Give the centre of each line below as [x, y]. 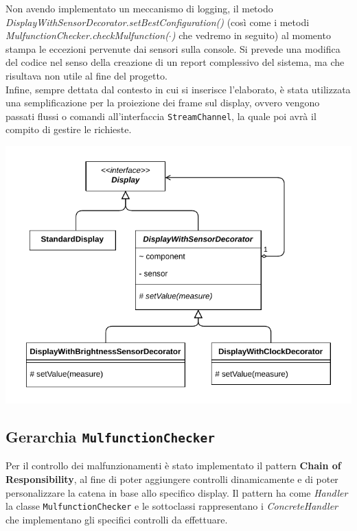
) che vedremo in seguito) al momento [251, 35]
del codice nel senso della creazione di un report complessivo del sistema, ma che [175, 62]
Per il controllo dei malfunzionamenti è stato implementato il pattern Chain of [173, 465]
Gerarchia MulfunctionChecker [111, 437]
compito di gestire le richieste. [69, 129]
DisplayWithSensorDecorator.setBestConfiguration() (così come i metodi [158, 22]
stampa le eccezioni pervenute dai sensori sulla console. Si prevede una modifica [173, 48]
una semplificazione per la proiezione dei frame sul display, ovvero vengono [163, 103]
